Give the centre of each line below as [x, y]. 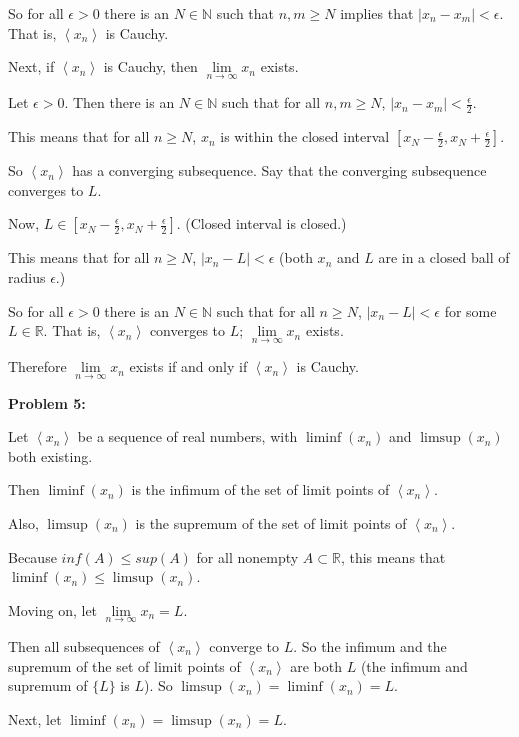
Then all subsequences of [84, 646]
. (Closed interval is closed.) [261, 223]
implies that [377, 13]
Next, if [31, 66]
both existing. [50, 455]
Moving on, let [53, 609]
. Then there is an [119, 102]
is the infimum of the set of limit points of [260, 489]
